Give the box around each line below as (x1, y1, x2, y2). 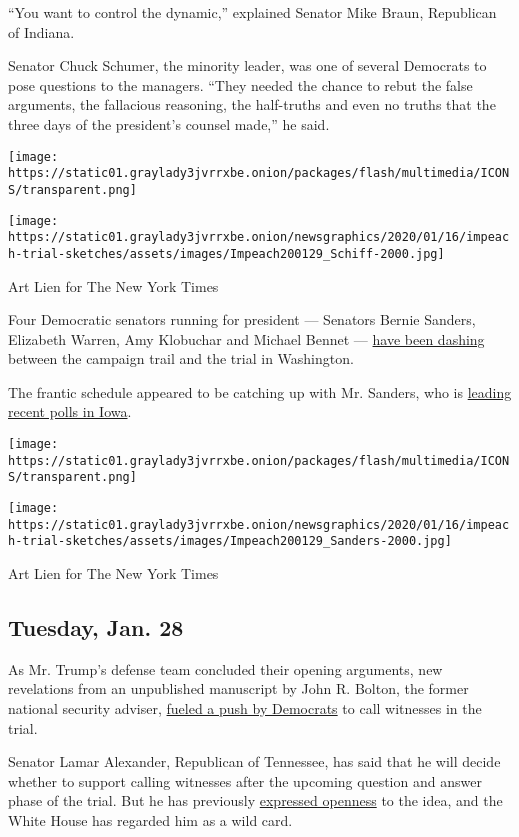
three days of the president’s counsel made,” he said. (8, 113, 330, 134)
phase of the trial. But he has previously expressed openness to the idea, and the (8, 790, 503, 811)
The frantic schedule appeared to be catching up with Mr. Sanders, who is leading (8, 381, 512, 402)
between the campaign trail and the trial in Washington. (8, 348, 354, 369)
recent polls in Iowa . (8, 401, 132, 422)
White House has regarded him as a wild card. (8, 809, 293, 830)
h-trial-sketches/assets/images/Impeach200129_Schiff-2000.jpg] (8, 246, 445, 261)
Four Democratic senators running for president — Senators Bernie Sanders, (8, 309, 476, 330)
